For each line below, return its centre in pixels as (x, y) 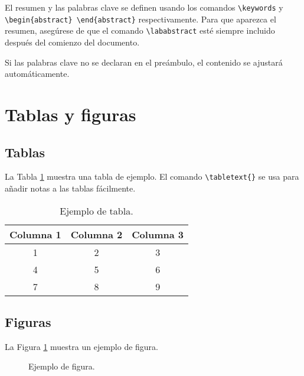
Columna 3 (158, 234)
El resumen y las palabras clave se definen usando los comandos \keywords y (144, 7)
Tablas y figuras (71, 114)
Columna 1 (35, 234)
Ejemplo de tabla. (97, 210)
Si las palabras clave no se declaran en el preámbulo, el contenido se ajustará (144, 62)
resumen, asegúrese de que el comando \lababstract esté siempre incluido (140, 30)
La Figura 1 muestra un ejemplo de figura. (81, 346)
